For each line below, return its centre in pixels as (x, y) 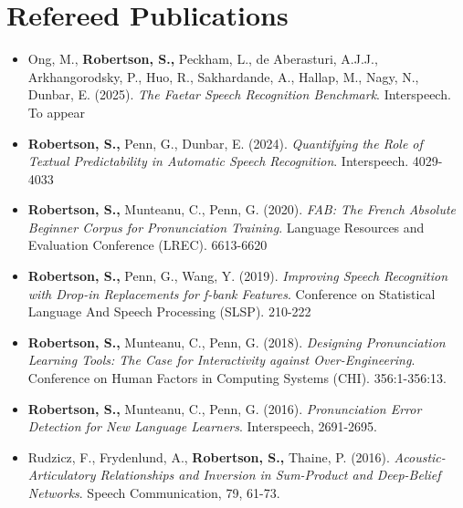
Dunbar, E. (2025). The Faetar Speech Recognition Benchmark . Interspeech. (239, 94)
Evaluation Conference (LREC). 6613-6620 (147, 245)
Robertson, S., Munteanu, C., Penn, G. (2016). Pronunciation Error (225, 408)
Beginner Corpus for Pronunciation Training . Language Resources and (226, 227)
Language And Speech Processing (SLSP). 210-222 (169, 311)
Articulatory (62, 475)
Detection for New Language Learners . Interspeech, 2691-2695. (203, 426)
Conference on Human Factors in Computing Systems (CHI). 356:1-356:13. (237, 378)
